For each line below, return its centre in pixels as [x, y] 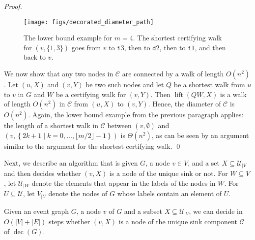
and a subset [143, 211]
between [119, 125]
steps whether [70, 222]
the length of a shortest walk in [51, 125]
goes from [86, 47]
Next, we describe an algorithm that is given [71, 162]
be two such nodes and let [125, 85]
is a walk [233, 94]
